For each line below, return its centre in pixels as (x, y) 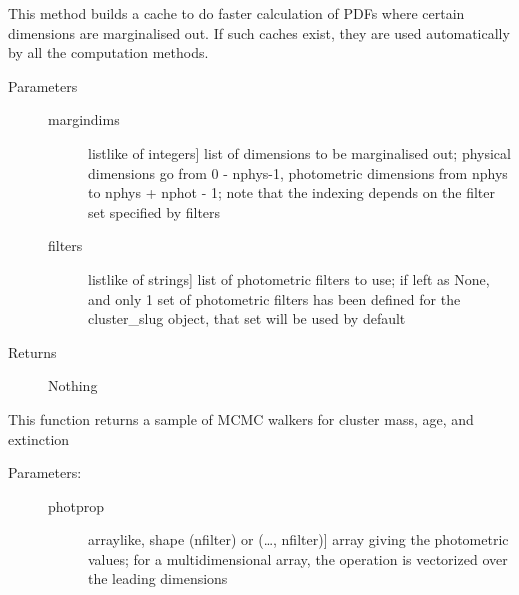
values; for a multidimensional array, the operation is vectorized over (298, 558)
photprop (76, 505)
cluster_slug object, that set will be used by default (247, 318)
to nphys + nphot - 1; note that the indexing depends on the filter (292, 192)
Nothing (73, 385)
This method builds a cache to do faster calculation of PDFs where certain (236, 13)
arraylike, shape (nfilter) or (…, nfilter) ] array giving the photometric (298, 539)
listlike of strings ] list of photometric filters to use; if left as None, (289, 278)
